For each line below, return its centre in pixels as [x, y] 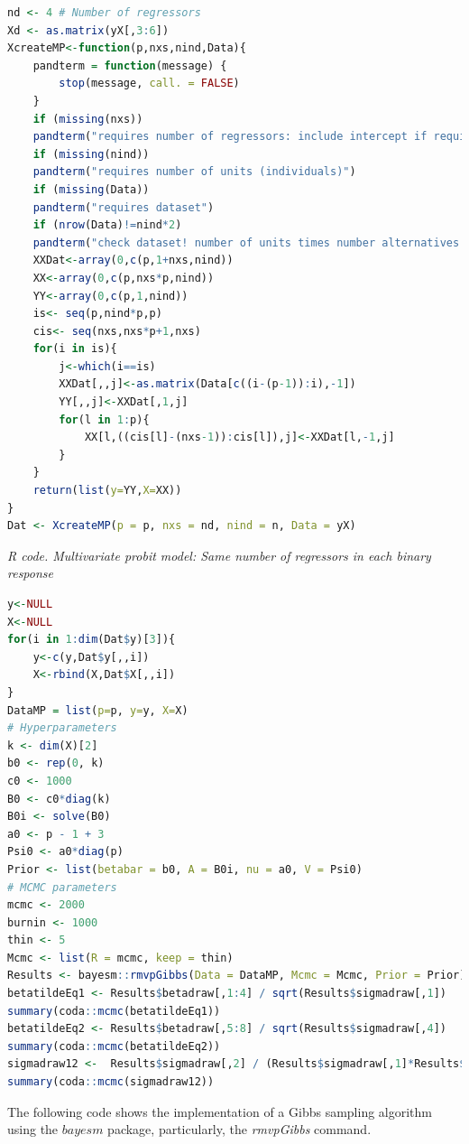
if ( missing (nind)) [91, 154]
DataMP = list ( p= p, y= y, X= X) [98, 710]
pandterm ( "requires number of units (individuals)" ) [194, 172]
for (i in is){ [75, 349]
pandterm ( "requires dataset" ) [124, 207]
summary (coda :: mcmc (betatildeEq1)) [114, 1011]
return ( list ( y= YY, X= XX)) [107, 491]
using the [33, 1129]
